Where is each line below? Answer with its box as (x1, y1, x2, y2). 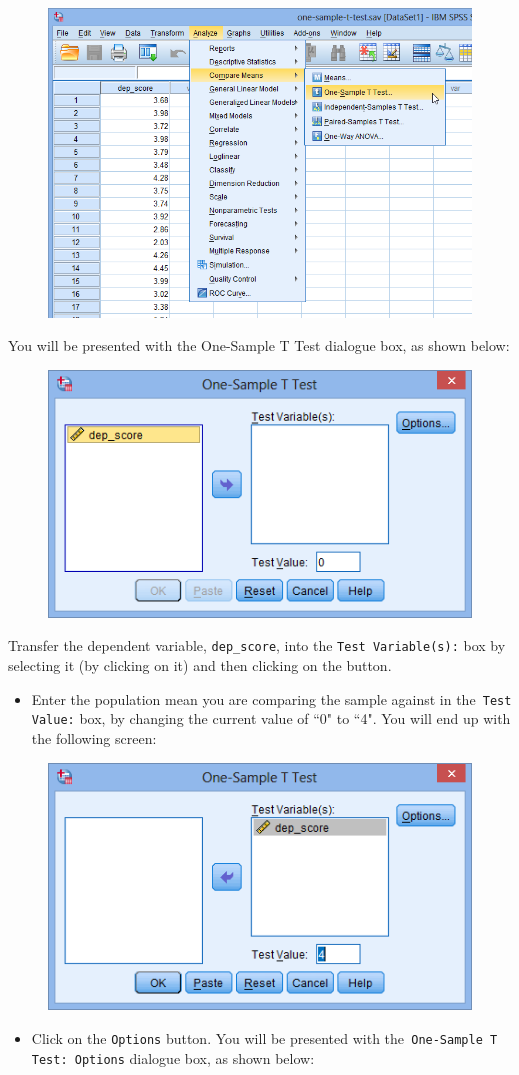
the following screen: (31, 727, 157, 748)
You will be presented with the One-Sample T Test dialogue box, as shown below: (8, 335, 510, 356)
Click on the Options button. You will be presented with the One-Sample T (31, 1028, 498, 1049)
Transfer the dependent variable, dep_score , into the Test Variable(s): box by (8, 635, 506, 656)
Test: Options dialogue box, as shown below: (31, 1047, 315, 1068)
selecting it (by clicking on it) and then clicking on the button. (8, 655, 392, 676)
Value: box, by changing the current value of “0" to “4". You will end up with (31, 708, 511, 729)
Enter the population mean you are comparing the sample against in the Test (31, 688, 512, 709)
